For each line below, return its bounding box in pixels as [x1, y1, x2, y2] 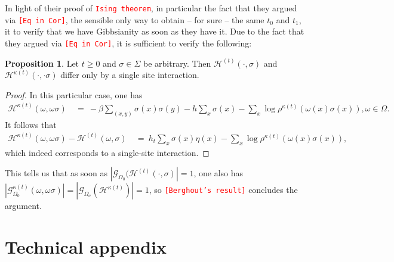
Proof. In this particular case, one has [5, 88, 143, 101]
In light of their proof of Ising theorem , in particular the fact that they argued [5, 2, 297, 14]
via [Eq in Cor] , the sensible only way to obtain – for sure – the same [5, 13, 264, 26]
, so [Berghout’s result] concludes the [149, 183, 298, 196]
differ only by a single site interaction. [60, 68, 199, 81]
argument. [5, 199, 42, 212]
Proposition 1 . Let [5, 57, 79, 69]
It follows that [5, 118, 57, 130]
